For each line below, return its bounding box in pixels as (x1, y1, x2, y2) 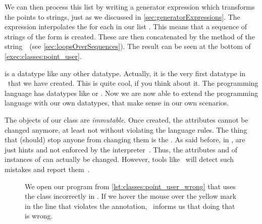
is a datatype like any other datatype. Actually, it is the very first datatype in (5, 68, 246, 78)
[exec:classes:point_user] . (5, 50, 82, 61)
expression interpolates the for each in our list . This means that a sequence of (5, 21, 247, 32)
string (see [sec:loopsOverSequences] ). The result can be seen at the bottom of (5, 41, 251, 51)
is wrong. (25, 210, 53, 221)
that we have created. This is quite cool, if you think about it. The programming (8, 78, 258, 88)
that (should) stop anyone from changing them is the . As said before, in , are (5, 134, 245, 145)
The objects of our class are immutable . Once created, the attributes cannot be (5, 114, 248, 125)
